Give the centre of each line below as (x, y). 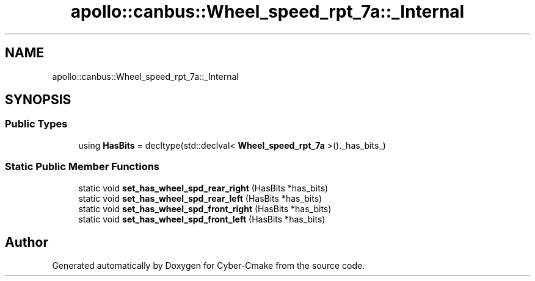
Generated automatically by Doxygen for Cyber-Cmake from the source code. (209, 266)
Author (27, 242)
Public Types (36, 124)
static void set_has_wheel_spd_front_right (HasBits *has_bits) (205, 208)
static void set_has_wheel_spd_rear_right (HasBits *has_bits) (203, 188)
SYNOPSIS (38, 100)
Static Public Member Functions (82, 167)
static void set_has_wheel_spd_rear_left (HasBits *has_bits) (200, 198)
